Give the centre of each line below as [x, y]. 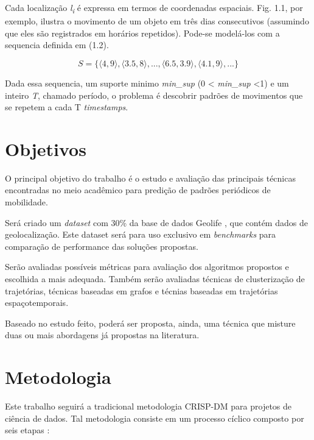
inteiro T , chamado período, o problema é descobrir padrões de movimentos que [154, 95]
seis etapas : [27, 430]
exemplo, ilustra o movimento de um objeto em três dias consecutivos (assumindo [157, 21]
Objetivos [46, 148]
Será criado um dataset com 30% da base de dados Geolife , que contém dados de [156, 222]
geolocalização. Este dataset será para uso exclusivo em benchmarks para [141, 234]
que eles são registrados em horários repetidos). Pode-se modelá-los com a [142, 33]
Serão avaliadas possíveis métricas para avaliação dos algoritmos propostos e [147, 267]
